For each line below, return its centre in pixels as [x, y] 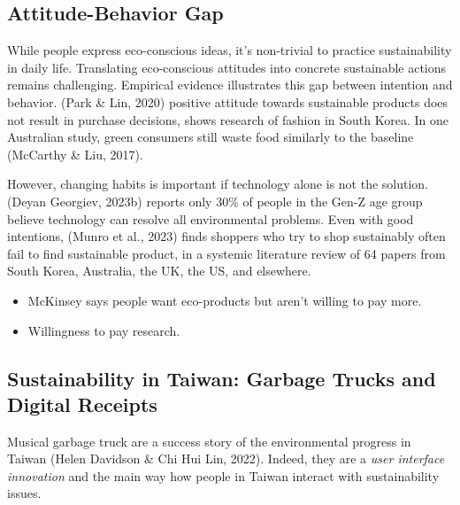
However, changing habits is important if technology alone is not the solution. [218, 184]
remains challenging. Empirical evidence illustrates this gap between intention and [230, 85]
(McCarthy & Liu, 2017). [75, 154]
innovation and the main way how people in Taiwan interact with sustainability [223, 475]
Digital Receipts [82, 404]
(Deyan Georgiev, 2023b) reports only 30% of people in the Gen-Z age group [215, 201]
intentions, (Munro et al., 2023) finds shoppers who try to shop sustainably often [226, 236]
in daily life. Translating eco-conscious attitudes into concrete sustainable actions [227, 67]
